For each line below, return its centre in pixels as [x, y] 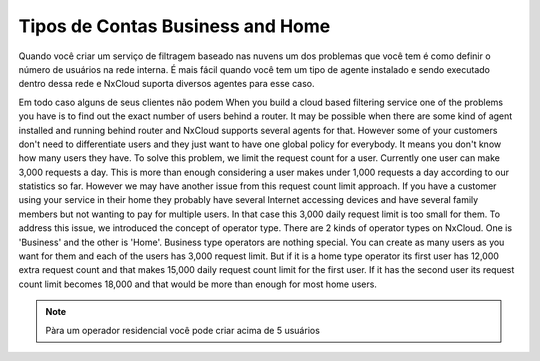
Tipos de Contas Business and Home [174, 26]
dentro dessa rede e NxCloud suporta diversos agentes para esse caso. [166, 84]
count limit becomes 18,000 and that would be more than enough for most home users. [197, 284]
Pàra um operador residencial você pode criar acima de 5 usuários [182, 330]
